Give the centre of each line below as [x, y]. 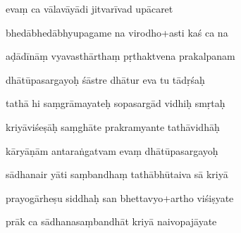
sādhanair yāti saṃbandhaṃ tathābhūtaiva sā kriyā [117, 174]
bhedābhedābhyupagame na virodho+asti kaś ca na [117, 32]
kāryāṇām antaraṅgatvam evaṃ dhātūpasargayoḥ [112, 150]
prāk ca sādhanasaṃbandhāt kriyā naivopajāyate [111, 221]
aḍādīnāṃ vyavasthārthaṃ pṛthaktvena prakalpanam [121, 56]
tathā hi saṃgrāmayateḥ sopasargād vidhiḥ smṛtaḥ [116, 103]
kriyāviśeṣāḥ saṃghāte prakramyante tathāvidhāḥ [113, 126]
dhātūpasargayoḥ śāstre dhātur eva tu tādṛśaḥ [105, 79]
